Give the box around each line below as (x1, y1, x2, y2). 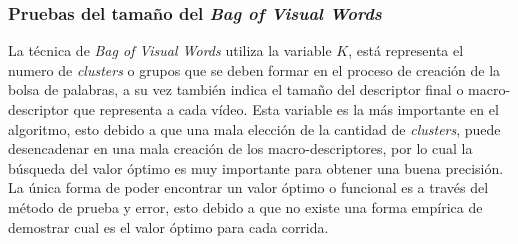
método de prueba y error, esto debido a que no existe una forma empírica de (8, 196, 483, 217)
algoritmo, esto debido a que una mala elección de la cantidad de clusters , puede (8, 118, 501, 139)
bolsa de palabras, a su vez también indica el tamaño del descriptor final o (8, 79, 464, 100)
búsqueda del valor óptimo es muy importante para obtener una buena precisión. (8, 157, 504, 178)
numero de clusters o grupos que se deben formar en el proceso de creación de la (8, 59, 501, 80)
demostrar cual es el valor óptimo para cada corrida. (8, 216, 329, 237)
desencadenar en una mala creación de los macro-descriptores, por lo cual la (8, 138, 473, 159)
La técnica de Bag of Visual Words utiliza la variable (8, 40, 332, 61)
